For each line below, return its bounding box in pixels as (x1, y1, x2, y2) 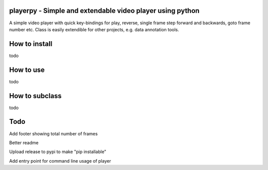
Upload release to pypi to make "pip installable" (9, 149, 107, 155)
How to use (9, 65, 45, 74)
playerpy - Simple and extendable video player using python (9, 6, 200, 15)
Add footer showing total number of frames (9, 130, 98, 136)
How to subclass (9, 92, 62, 100)
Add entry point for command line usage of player (9, 158, 111, 164)
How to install (9, 40, 53, 48)
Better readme (9, 139, 39, 146)
